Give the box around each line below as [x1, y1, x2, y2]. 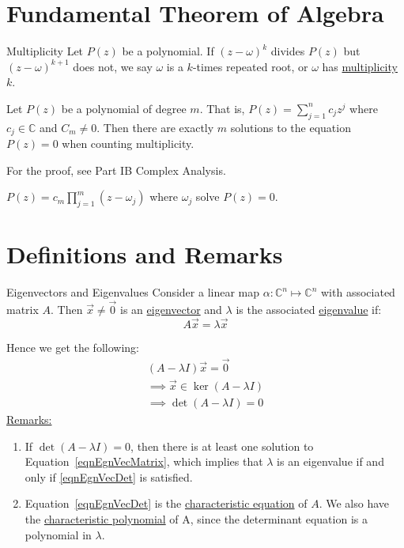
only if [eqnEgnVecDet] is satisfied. [25, 468, 193, 485]
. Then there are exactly [96, 119, 214, 135]
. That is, [199, 100, 245, 116]
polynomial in [25, 526, 92, 542]
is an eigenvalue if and [277, 453, 384, 470]
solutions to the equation [230, 119, 351, 135]
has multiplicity [322, 58, 398, 74]
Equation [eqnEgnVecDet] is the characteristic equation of [25, 495, 308, 512]
